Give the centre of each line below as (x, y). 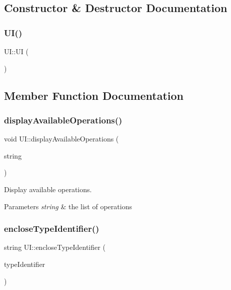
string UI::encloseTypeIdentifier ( (55, 247)
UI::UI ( (16, 51)
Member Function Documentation (94, 95)
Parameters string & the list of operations (68, 206)
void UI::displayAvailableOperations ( (61, 139)
